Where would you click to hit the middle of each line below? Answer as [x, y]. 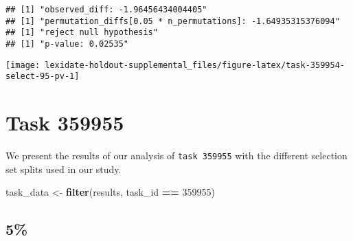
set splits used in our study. [64, 169]
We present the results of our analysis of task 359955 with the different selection [176, 156]
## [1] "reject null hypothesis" [82, 33]
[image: [23, 65]
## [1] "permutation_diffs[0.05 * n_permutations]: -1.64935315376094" [173, 21]
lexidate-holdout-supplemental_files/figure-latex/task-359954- [195, 65]
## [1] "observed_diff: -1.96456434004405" [106, 10]
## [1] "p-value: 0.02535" [67, 44]
